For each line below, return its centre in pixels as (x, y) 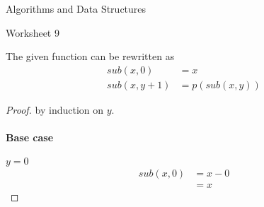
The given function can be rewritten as (90, 56)
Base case (30, 137)
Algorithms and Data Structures (76, 8)
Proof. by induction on (55, 109)
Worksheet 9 (33, 32)
